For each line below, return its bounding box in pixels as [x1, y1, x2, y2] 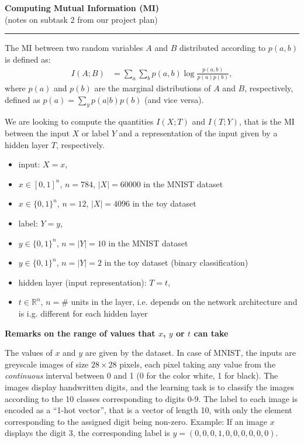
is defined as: [5, 53, 51, 65]
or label [81, 127, 109, 139]
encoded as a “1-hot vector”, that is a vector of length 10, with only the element [5, 404, 292, 416]
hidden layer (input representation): [18, 276, 147, 288]
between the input [5, 127, 70, 139]
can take [194, 327, 229, 339]
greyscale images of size [5, 358, 89, 370]
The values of [5, 346, 53, 359]
